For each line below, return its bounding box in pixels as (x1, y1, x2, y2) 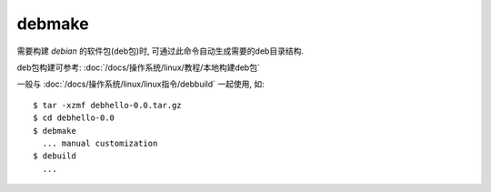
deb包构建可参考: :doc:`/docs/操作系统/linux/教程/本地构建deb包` (16, 62, 261, 73)
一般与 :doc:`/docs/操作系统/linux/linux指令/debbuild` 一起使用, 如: (16, 78, 265, 90)
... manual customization (42, 137, 158, 148)
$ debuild (33, 151, 76, 161)
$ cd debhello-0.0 (33, 113, 115, 123)
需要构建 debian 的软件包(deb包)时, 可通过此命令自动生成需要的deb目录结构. (16, 45, 305, 56)
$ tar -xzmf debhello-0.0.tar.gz (33, 100, 182, 110)
